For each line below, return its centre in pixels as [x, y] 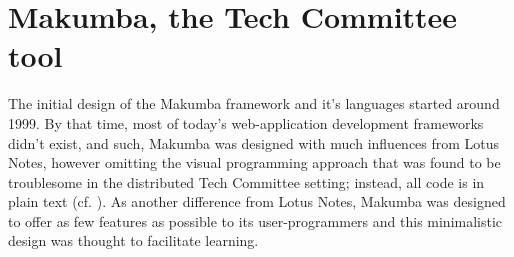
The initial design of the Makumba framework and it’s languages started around [254, 103]
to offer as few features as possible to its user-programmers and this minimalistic [255, 220]
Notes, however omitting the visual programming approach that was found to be [254, 162]
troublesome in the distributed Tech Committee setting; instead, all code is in [246, 181]
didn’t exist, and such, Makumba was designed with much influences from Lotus [254, 142]
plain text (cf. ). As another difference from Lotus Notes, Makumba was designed [257, 201]
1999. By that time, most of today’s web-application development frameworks [246, 122]
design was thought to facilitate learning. [133, 240]
